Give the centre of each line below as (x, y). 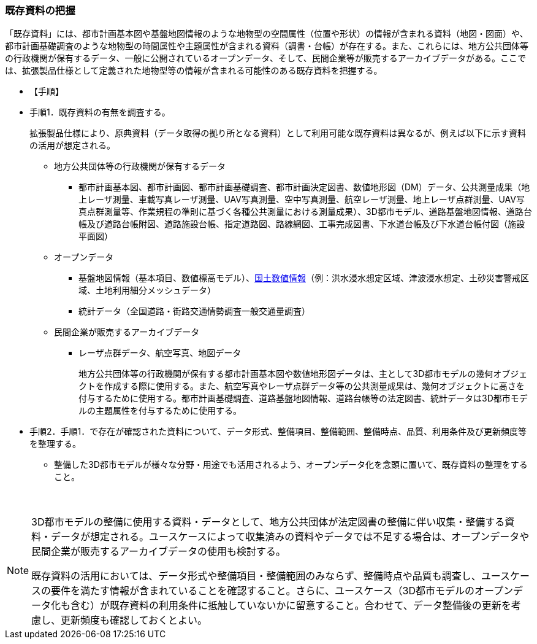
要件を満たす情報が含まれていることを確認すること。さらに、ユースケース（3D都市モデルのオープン (282, 591)
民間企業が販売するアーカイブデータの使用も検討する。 (159, 552)
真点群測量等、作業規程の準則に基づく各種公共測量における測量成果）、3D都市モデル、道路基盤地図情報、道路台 (305, 212)
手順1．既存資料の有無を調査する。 (100, 112)
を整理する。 (55, 444)
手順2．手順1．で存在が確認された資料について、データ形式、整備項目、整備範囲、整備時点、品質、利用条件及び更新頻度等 (278, 432)
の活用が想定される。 (72, 145)
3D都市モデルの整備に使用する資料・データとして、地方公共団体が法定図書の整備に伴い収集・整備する (268, 522)
